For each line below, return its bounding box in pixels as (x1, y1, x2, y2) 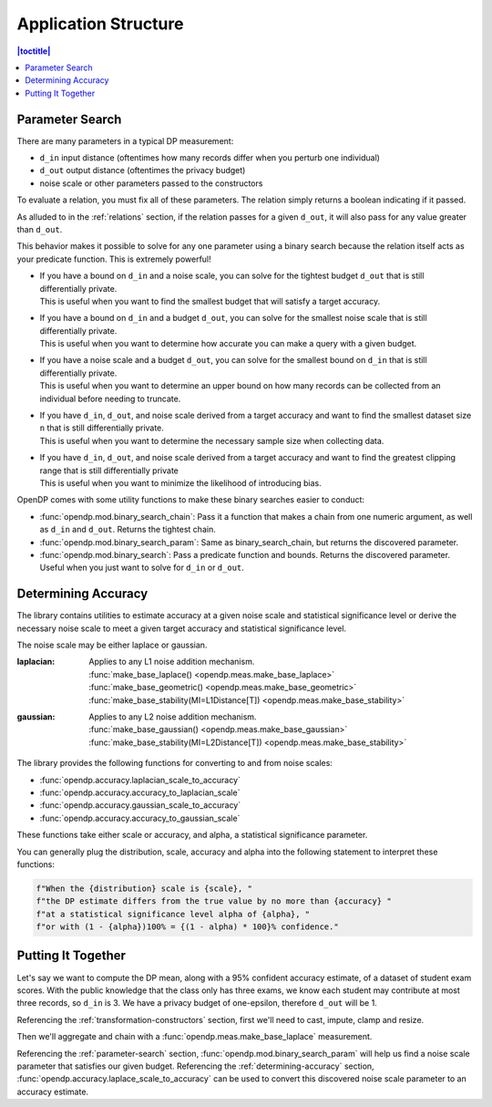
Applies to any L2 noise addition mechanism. (88, 711, 257, 722)
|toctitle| (16, 46, 51, 57)
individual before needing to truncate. (39, 393, 181, 404)
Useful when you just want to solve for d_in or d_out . (39, 562, 245, 574)
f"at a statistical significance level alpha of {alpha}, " (36, 908, 311, 919)
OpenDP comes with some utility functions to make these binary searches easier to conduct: (16, 494, 364, 505)
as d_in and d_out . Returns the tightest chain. (39, 524, 216, 535)
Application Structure (16, 14, 184, 34)
